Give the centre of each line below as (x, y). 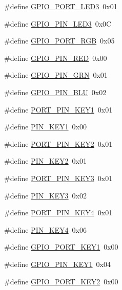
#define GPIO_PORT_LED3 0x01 (61, 6)
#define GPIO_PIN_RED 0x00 (56, 58)
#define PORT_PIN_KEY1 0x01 (58, 109)
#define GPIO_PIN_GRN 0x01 (56, 75)
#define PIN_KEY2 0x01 (46, 161)
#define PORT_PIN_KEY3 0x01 (58, 178)
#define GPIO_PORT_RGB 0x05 (59, 41)
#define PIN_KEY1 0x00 (46, 127)
